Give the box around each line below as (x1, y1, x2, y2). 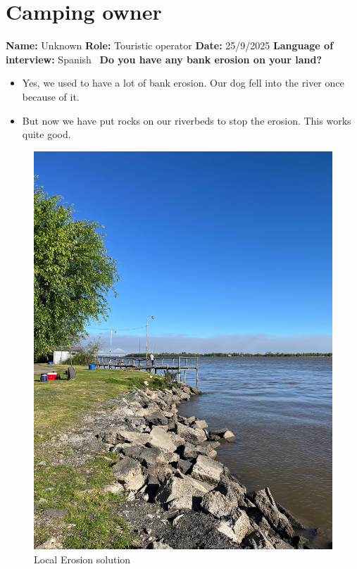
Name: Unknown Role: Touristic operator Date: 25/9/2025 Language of (6, 38, 334, 53)
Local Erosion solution (34, 551, 131, 566)
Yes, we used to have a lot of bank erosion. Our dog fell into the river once (22, 75, 344, 90)
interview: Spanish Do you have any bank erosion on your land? (6, 51, 322, 66)
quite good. (22, 127, 71, 142)
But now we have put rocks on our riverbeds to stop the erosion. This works (22, 113, 351, 127)
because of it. (22, 89, 80, 104)
